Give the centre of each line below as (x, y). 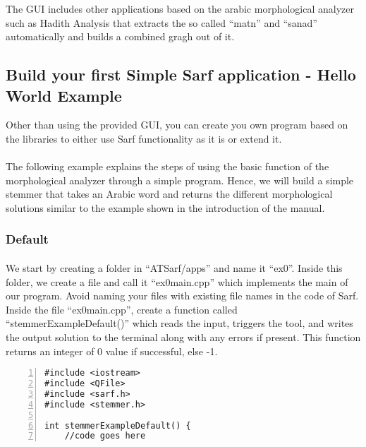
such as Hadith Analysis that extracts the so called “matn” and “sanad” (161, 22)
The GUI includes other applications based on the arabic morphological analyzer (180, 8)
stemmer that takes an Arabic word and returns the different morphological (169, 194)
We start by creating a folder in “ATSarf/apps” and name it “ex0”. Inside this (174, 267)
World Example (64, 95)
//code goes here (105, 436)
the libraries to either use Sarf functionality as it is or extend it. (144, 138)
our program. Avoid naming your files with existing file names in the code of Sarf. (182, 296)
